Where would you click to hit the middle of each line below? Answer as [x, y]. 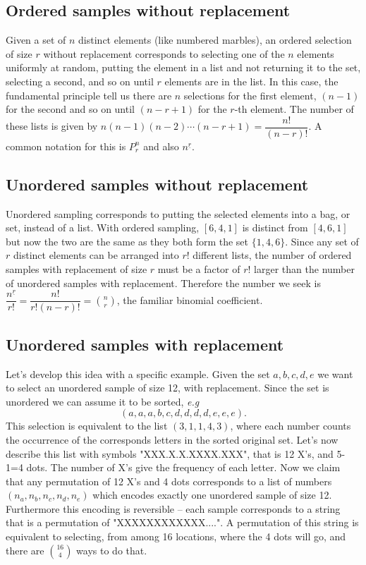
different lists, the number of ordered [272, 255]
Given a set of [36, 40]
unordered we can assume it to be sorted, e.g [103, 401]
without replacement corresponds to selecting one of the [164, 53]
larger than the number [304, 269]
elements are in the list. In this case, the [251, 81]
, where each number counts [291, 426]
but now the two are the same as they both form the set [127, 241]
